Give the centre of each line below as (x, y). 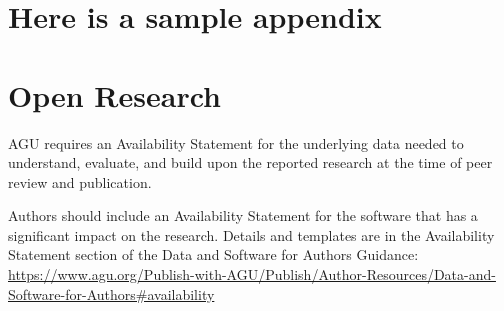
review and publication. (80, 181)
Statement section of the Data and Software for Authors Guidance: (213, 254)
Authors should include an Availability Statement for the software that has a (243, 215)
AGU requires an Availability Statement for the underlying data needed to (236, 142)
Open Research (114, 94)
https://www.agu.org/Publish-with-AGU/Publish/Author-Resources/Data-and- (252, 274)
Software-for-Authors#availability (111, 293)
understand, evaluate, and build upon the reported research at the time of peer (250, 162)
